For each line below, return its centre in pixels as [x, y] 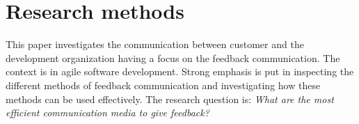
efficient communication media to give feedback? [107, 113]
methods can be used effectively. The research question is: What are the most [170, 99]
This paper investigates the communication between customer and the [155, 44]
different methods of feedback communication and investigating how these [163, 85]
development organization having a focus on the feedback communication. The [173, 57]
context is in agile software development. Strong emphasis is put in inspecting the [180, 71]
